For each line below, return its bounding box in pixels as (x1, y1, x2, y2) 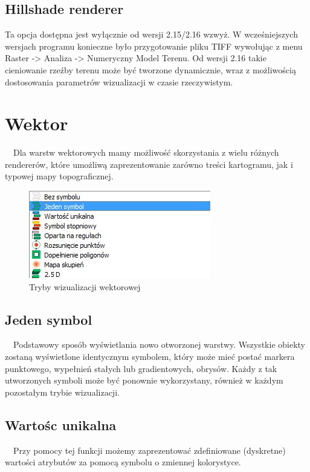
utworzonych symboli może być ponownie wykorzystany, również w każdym (5, 374, 283, 387)
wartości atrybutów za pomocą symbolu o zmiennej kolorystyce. (5, 456, 241, 468)
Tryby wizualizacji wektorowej (29, 280, 141, 293)
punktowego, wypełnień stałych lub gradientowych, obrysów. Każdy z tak (5, 362, 277, 374)
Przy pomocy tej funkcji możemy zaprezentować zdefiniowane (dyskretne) (13, 444, 286, 456)
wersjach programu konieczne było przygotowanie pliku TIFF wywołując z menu (5, 39, 303, 52)
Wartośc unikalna (5, 415, 117, 434)
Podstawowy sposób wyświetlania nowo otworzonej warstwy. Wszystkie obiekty (13, 338, 305, 351)
